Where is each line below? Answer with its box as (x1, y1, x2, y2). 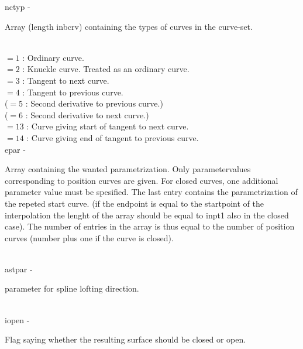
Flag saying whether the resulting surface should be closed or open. (5, 333, 246, 345)
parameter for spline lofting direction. (5, 282, 139, 295)
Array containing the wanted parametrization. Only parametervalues (5, 163, 251, 175)
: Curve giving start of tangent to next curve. (26, 120, 189, 132)
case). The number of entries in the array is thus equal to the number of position (5, 220, 295, 232)
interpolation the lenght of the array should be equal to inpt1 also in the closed (5, 208, 289, 221)
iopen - (5, 313, 30, 326)
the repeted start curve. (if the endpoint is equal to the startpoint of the (5, 197, 264, 209)
